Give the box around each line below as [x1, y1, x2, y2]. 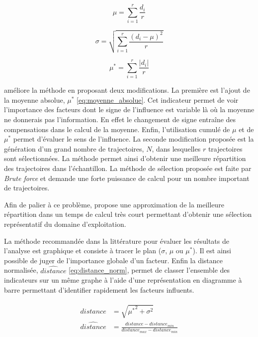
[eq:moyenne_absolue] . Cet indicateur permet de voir [77, 94, 239, 105]
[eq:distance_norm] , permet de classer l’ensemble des [69, 265, 230, 275]
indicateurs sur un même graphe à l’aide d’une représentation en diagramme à [4, 275, 242, 285]
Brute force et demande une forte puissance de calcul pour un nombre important [4, 172, 250, 183]
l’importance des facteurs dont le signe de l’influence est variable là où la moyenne [4, 104, 255, 115]
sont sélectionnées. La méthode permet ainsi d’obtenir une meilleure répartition [4, 153, 246, 164]
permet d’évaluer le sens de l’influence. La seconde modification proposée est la [13, 134, 254, 144]
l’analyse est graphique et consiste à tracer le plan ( [4, 245, 162, 256]
